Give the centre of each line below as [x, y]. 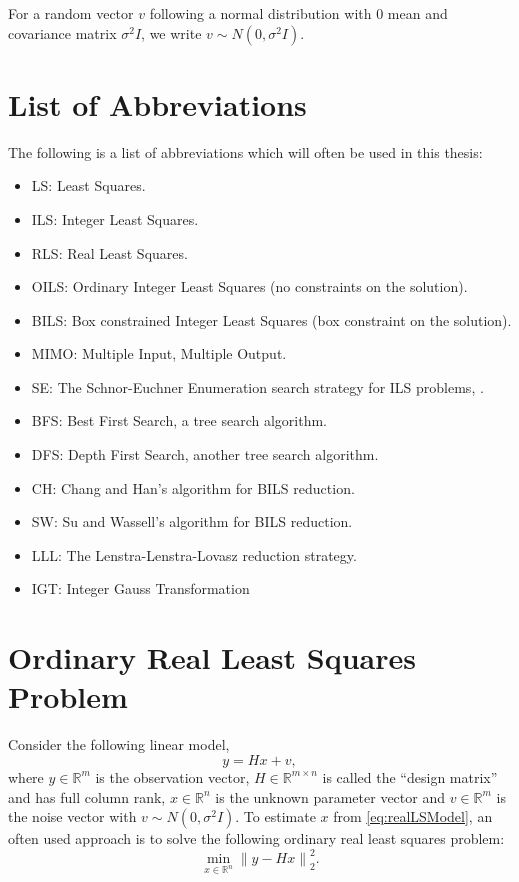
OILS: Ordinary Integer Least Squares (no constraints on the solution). [249, 286]
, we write [171, 32]
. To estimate [275, 816]
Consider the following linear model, [119, 744]
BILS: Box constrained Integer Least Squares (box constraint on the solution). [271, 319]
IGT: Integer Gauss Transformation [140, 588]
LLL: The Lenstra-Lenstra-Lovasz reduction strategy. [194, 554]
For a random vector [71, 13]
